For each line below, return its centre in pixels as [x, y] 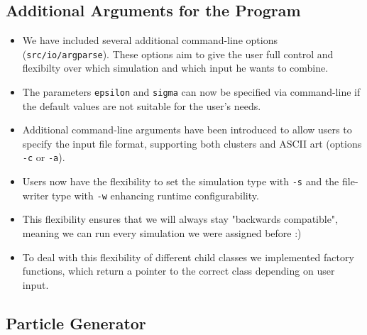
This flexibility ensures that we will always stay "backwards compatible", [180, 219]
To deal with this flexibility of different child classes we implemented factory [188, 257]
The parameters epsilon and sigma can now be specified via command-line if [191, 92]
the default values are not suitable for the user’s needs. [142, 105]
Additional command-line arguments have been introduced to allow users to [187, 130]
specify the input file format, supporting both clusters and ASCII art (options [192, 143]
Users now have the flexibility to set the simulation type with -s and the [181, 181]
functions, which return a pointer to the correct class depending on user [179, 271]
